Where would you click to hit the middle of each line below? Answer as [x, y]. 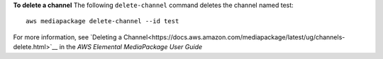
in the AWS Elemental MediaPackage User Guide [131, 47]
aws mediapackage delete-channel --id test [102, 21]
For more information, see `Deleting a [67, 37]
